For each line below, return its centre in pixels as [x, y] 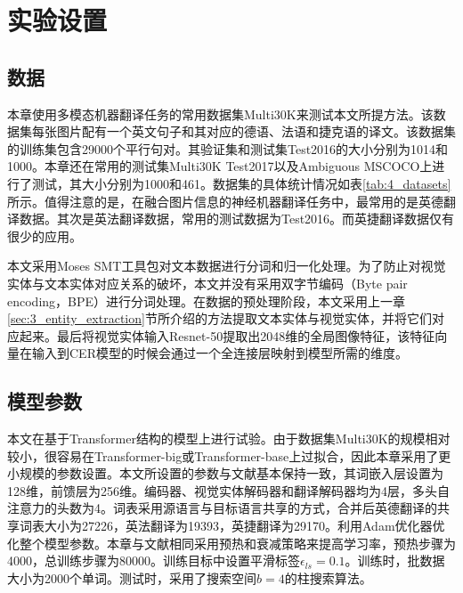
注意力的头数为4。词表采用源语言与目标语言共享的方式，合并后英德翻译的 [222, 508]
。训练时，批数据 [395, 561]
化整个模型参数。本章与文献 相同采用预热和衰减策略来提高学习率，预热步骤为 [231, 543]
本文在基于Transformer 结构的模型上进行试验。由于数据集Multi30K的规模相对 [229, 439]
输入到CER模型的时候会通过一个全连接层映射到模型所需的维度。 [219, 353]
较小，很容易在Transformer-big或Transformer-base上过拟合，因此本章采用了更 [229, 455]
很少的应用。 [45, 236]
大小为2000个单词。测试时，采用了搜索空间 [132, 577]
